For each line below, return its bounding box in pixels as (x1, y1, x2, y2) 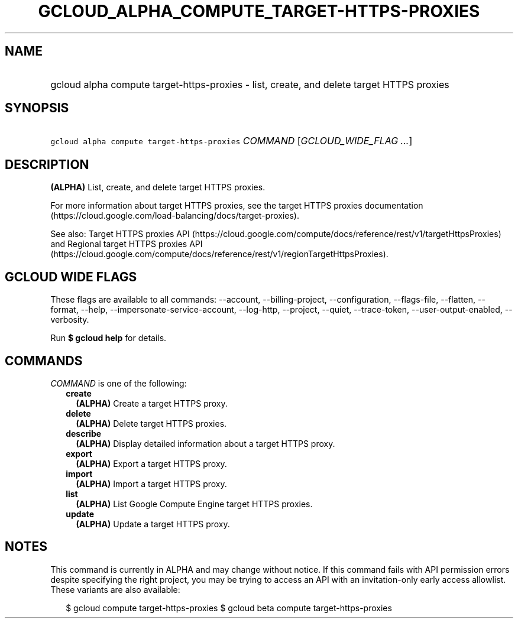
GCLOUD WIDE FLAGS (5, 269, 137, 284)
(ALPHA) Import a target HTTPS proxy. (76, 478, 227, 489)
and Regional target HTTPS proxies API (50, 239, 203, 249)
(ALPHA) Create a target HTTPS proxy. (76, 398, 228, 408)
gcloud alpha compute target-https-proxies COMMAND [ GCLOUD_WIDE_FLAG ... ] (50, 135, 413, 147)
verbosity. (50, 314, 89, 325)
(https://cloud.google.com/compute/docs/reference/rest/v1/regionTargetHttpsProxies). (50, 249, 388, 259)
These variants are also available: (50, 584, 180, 595)
